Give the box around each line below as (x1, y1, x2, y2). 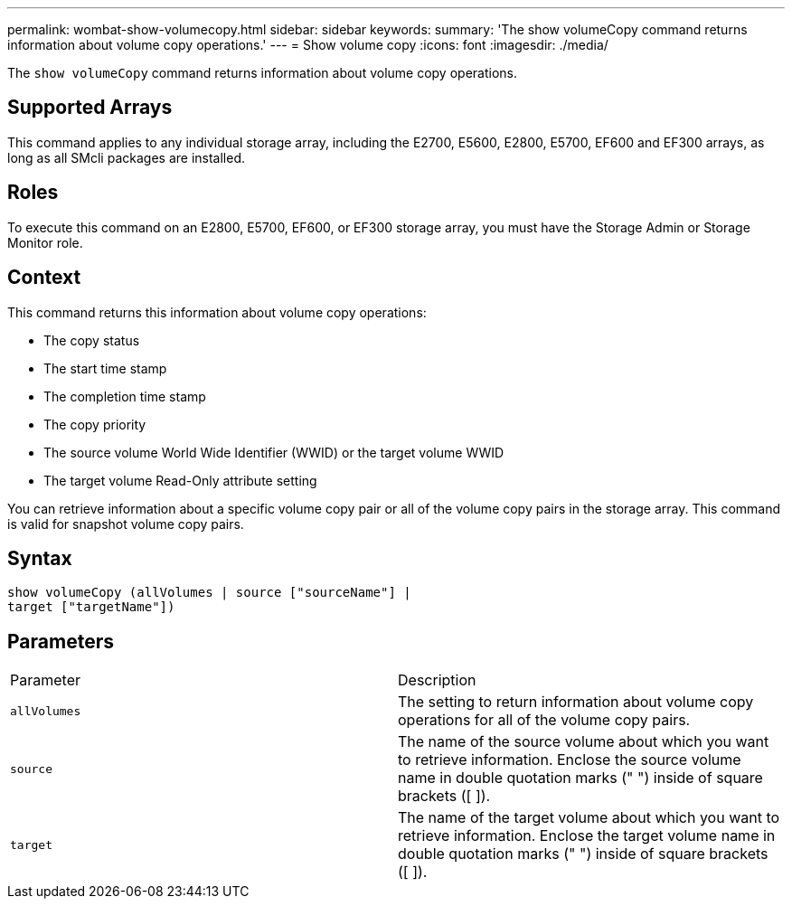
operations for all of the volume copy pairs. (398, 711, 691, 730)
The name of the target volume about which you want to (398, 808, 780, 827)
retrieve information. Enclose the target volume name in (398, 826, 776, 845)
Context (7, 266, 81, 289)
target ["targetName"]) (7, 599, 175, 615)
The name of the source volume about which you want (398, 732, 769, 751)
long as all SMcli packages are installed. (7, 149, 245, 165)
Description (398, 671, 476, 690)
